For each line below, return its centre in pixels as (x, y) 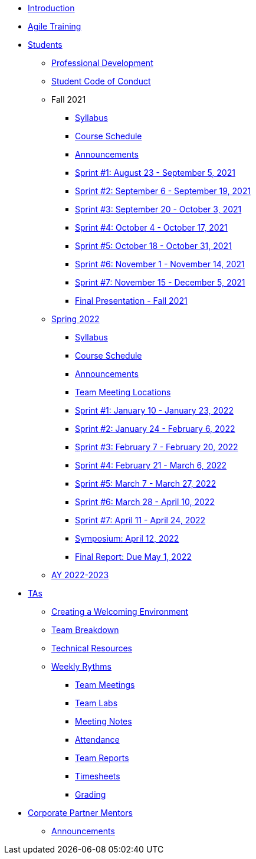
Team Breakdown (85, 630)
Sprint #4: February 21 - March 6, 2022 (151, 465)
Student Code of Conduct (101, 81)
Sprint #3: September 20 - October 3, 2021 (158, 209)
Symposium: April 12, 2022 (127, 538)
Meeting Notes (104, 721)
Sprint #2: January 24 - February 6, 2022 (155, 429)
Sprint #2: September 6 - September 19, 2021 (163, 191)
